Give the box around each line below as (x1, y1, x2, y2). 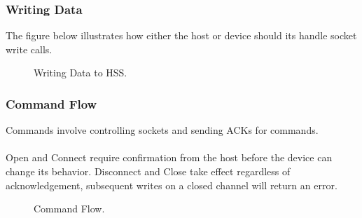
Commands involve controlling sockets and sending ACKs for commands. (6, 123, 319, 137)
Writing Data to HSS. (34, 65, 127, 80)
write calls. (6, 41, 53, 56)
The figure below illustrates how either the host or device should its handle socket (6, 28, 357, 43)
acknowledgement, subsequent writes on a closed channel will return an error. (6, 177, 337, 192)
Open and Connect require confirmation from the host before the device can (6, 150, 333, 165)
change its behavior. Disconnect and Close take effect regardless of (6, 164, 291, 178)
